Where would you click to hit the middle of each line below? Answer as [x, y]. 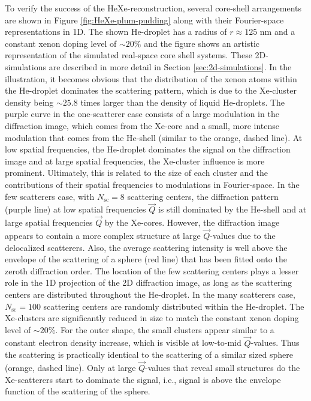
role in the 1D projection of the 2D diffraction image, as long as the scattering [149, 282]
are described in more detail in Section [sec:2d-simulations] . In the [170, 66]
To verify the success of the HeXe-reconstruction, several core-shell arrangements [153, 8]
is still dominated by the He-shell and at [232, 209]
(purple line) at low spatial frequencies [76, 209]
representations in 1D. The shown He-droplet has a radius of [116, 32]
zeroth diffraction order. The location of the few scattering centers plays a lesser [152, 270]
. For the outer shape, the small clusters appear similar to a [165, 329]
